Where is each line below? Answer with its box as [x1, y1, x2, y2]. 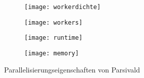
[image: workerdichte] [24, 4, 101, 11]
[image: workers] [24, 19, 83, 26]
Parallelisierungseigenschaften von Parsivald [4, 64, 140, 74]
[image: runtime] [24, 34, 83, 42]
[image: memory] [24, 49, 79, 57]
